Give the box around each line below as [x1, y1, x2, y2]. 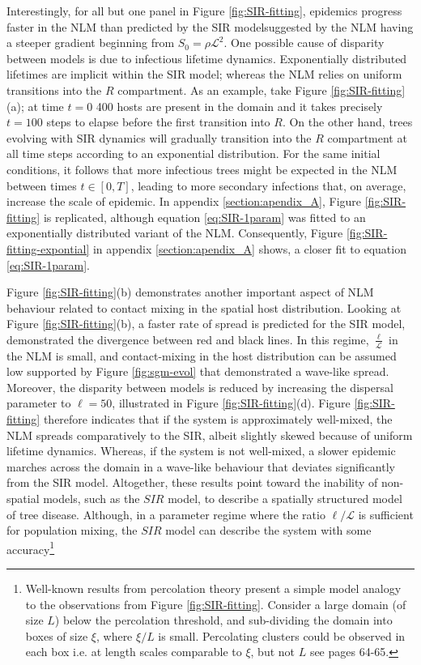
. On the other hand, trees [282, 113, 413, 130]
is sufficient [358, 505, 414, 522]
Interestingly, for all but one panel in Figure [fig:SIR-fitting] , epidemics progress [6, 2, 402, 19]
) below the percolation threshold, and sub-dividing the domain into [54, 612, 393, 629]
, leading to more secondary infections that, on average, [130, 177, 406, 194]
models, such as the [43, 490, 140, 507]
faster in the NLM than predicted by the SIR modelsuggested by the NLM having [6, 18, 414, 35]
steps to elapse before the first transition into [46, 113, 270, 130]
